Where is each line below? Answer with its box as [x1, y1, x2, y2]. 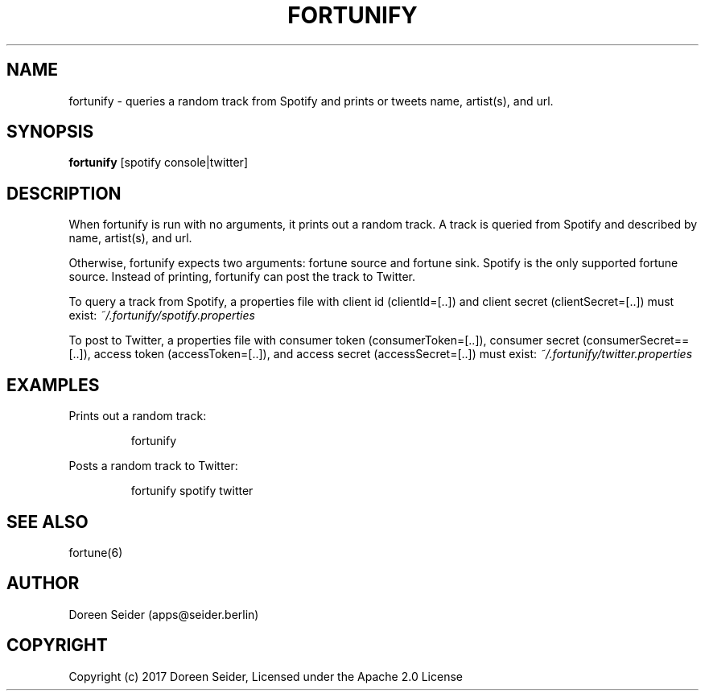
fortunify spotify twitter [130, 484, 254, 498]
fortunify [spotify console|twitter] [68, 155, 248, 170]
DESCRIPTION [6, 183, 122, 204]
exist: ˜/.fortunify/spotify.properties [68, 308, 255, 323]
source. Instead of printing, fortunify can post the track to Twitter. [68, 270, 416, 284]
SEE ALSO [6, 511, 89, 532]
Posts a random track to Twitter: [68, 459, 238, 473]
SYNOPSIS [6, 122, 94, 142]
